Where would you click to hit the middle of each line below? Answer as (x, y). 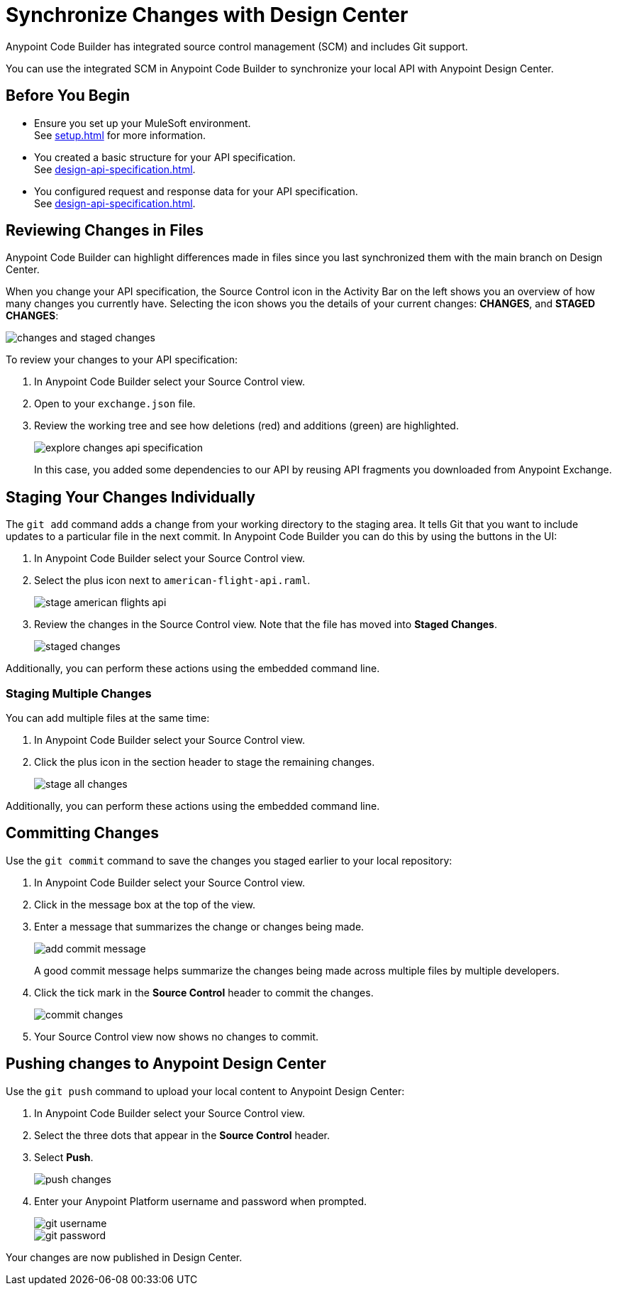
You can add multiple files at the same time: (108, 718)
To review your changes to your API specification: (122, 360)
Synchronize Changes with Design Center (207, 15)
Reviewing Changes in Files (105, 231)
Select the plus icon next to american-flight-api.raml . (172, 581)
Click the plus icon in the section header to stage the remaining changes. (205, 762)
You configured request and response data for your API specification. (196, 191)
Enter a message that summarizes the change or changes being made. (199, 926)
